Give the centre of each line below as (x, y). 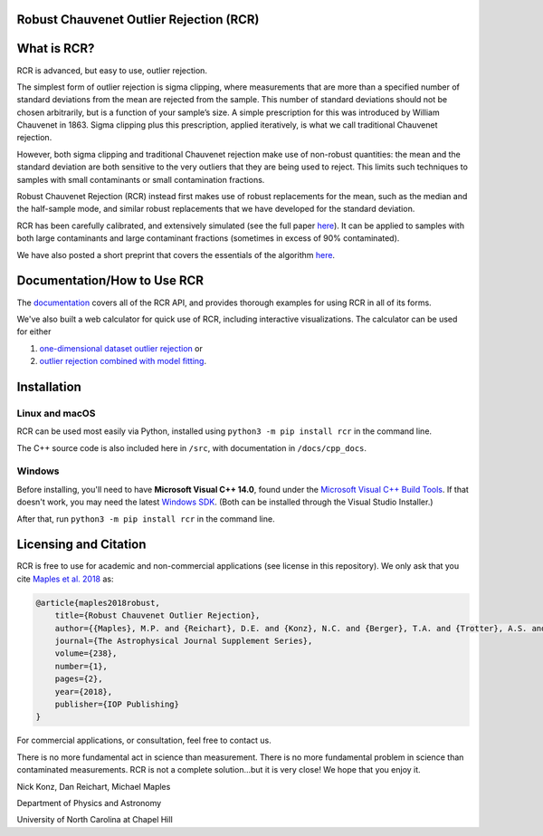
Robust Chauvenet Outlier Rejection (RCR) (138, 19)
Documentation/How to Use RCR (110, 281)
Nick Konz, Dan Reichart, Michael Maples (94, 786)
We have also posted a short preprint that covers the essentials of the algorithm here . (176, 255)
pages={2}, (79, 679)
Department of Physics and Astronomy (89, 802)
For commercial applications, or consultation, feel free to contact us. (144, 740)
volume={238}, (86, 653)
